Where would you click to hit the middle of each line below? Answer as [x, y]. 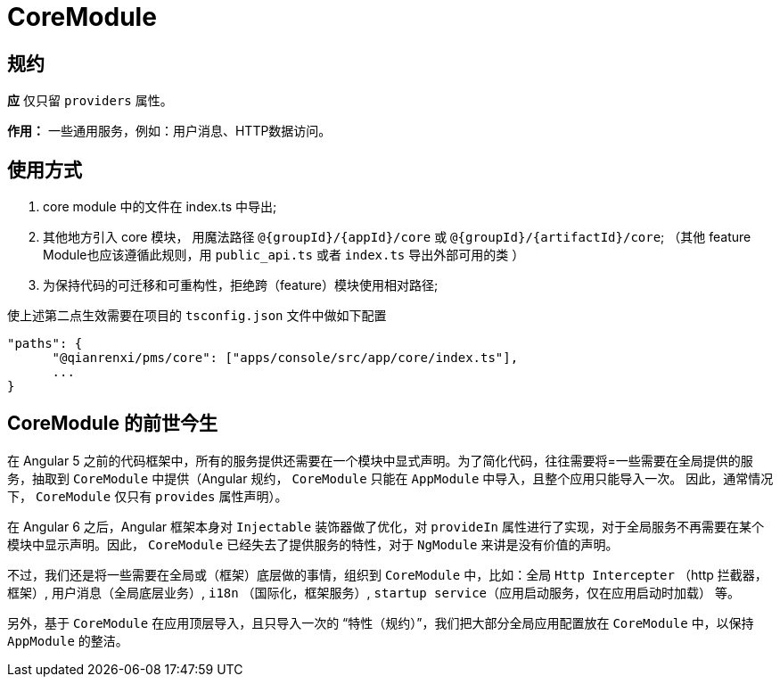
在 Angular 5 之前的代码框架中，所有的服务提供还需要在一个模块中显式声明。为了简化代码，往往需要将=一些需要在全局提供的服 [380, 460]
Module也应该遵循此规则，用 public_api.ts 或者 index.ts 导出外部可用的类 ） [284, 255]
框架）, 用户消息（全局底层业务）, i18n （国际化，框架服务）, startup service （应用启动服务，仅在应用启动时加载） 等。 [374, 592]
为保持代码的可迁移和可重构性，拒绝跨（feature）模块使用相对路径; [241, 285]
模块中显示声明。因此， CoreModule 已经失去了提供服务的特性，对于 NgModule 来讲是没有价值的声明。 [313, 544]
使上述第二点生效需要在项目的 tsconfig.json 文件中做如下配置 [197, 316]
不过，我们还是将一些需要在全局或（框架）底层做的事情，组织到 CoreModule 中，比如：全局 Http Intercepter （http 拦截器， [387, 574]
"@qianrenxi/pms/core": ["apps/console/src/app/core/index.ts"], [285, 358]
